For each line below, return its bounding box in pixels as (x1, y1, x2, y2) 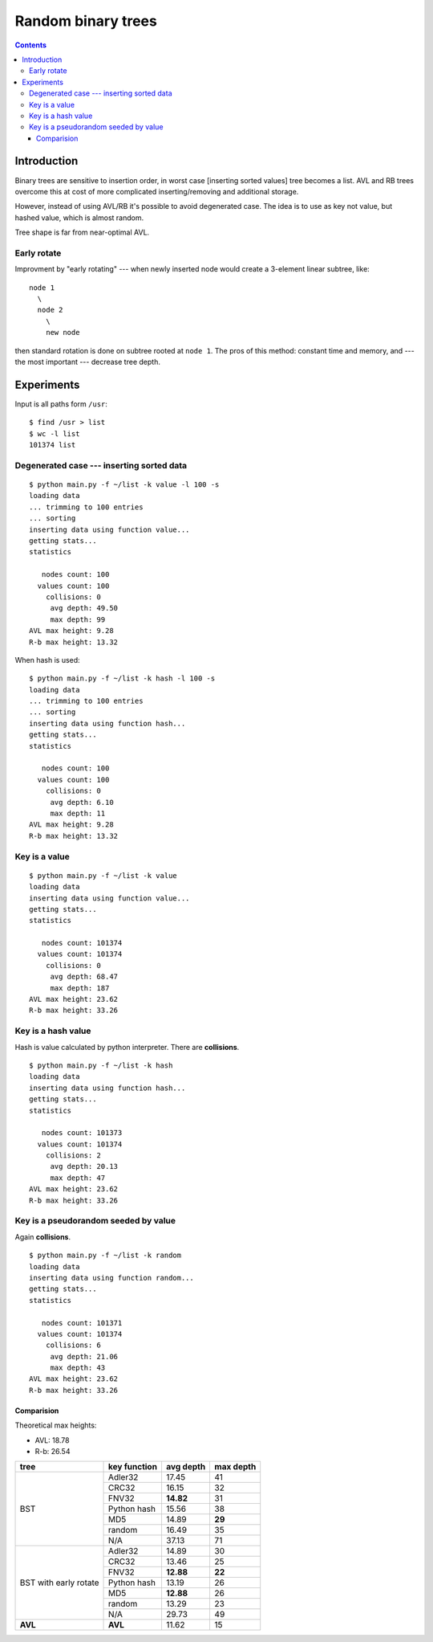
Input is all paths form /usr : (14, 398, 108, 409)
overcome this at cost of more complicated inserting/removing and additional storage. (14, 186, 299, 196)
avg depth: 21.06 (50, 1352, 119, 1361)
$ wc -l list (29, 429, 80, 438)
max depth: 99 (50, 615, 106, 624)
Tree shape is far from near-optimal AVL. (14, 227, 150, 237)
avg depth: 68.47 (50, 972, 119, 982)
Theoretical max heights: (14, 1420, 97, 1430)
